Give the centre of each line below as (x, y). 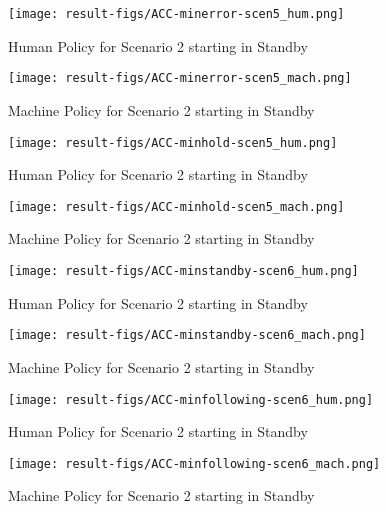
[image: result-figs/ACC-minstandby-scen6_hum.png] (183, 271)
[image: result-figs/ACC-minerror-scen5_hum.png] (176, 14)
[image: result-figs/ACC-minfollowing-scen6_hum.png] (191, 399)
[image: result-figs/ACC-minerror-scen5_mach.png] (180, 78)
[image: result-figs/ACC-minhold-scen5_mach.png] (176, 206)
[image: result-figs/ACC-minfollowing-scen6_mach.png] (194, 463)
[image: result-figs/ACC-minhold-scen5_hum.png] (173, 142)
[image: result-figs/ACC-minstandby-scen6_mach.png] (187, 335)
